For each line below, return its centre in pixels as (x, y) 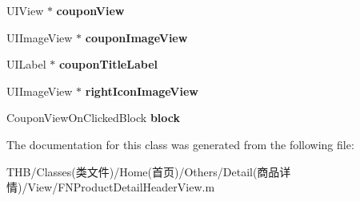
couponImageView (136, 37)
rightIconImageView (142, 91)
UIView (25, 10)
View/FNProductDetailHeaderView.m (121, 187)
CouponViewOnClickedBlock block (93, 118)
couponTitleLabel (108, 64)
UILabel (26, 64)
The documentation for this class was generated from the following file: (180, 144)
